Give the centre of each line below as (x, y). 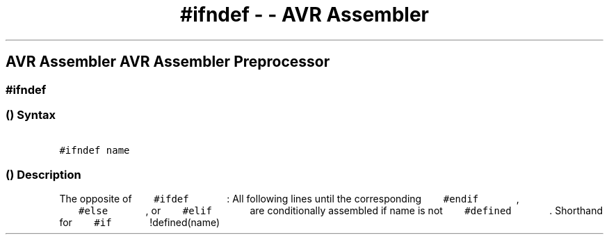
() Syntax (31, 114)
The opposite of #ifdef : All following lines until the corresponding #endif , (289, 199)
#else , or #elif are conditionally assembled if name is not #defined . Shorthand (340, 211)
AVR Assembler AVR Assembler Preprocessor (168, 62)
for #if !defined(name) (140, 223)
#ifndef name (95, 151)
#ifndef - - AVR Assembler (304, 15)
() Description (43, 174)
